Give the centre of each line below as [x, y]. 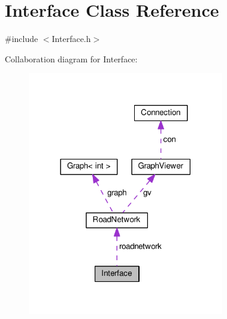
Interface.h [71, 39]
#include [22, 39]
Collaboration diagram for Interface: [71, 58]
